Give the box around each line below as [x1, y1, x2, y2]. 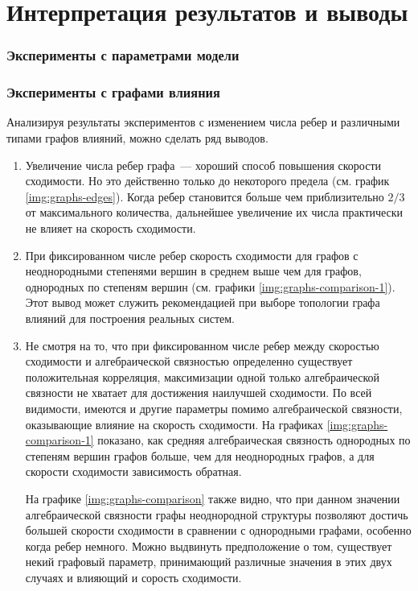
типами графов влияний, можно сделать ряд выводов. [6, 130, 268, 147]
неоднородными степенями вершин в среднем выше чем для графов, [25, 262, 362, 279]
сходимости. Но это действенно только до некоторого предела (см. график [25, 172, 390, 189]
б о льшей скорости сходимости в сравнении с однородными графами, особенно [25, 522, 412, 539]
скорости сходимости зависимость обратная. [25, 463, 242, 480]
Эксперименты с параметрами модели [6, 45, 240, 65]
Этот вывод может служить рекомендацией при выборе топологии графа [25, 294, 380, 311]
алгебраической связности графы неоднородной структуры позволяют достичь [25, 506, 408, 523]
